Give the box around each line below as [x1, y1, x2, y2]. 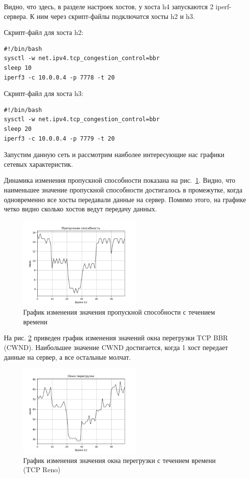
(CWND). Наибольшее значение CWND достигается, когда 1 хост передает [4, 342, 228, 352]
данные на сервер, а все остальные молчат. [4, 351, 131, 362]
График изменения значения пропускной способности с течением [23, 307, 215, 317]
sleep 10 [4, 64, 32, 71]
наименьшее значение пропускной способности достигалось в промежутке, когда [4, 184, 243, 194]
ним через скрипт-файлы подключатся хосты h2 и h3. [37, 11, 195, 21]
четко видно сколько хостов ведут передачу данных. [4, 204, 157, 214]
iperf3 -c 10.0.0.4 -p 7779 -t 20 [4, 135, 115, 142]
